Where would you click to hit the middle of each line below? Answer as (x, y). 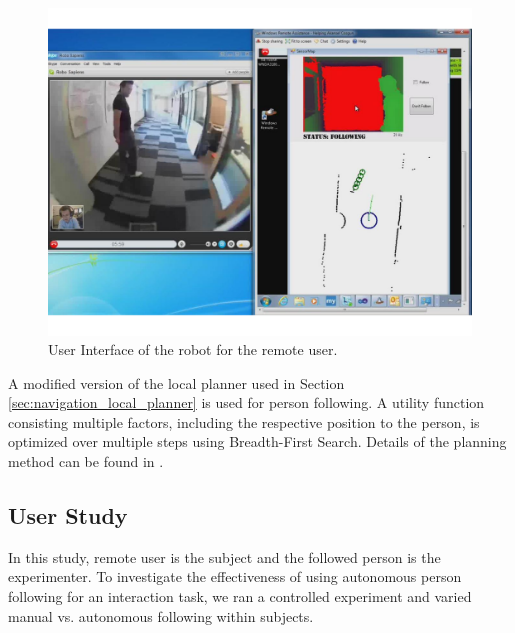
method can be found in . (86, 461)
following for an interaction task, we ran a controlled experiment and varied (240, 596)
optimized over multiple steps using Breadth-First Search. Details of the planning (257, 441)
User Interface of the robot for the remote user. (193, 349)
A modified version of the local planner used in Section (176, 382)
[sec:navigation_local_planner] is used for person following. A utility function (246, 402)
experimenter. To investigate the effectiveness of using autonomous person (235, 576)
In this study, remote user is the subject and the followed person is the (224, 556)
